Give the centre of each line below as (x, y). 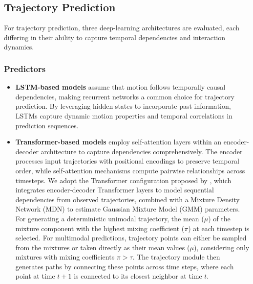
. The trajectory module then (176, 257)
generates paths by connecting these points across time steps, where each (125, 266)
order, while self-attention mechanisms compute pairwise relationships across (130, 170)
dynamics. (19, 47)
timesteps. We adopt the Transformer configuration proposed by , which (123, 180)
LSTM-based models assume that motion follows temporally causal (120, 87)
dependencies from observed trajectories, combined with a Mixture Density (127, 199)
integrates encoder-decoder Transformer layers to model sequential (115, 190)
